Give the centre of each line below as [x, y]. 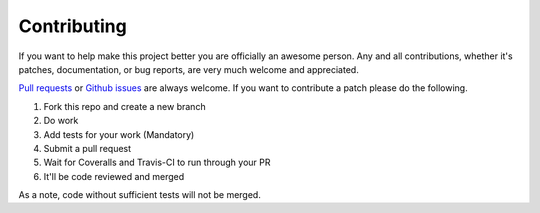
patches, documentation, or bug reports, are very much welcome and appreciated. [188, 69]
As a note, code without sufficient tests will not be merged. [140, 195]
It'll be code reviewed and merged [114, 176]
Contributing [72, 26]
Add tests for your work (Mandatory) [119, 134]
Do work [61, 121]
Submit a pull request [87, 148]
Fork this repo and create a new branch [124, 106]
